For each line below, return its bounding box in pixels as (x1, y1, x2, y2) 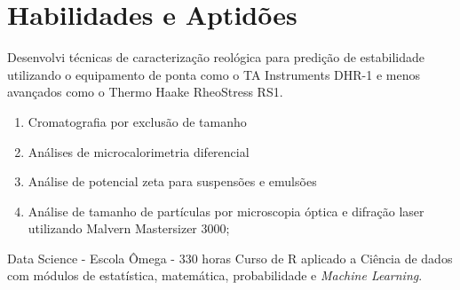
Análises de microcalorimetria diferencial (28, 142, 250, 161)
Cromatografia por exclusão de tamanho (28, 112, 247, 130)
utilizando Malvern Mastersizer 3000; (28, 219, 230, 238)
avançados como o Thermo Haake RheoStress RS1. (7, 82, 283, 101)
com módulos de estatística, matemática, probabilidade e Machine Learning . (7, 266, 423, 285)
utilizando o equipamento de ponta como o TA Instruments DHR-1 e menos (7, 65, 420, 83)
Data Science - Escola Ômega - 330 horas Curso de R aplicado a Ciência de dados (7, 248, 453, 267)
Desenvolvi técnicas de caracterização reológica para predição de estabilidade (7, 48, 424, 67)
